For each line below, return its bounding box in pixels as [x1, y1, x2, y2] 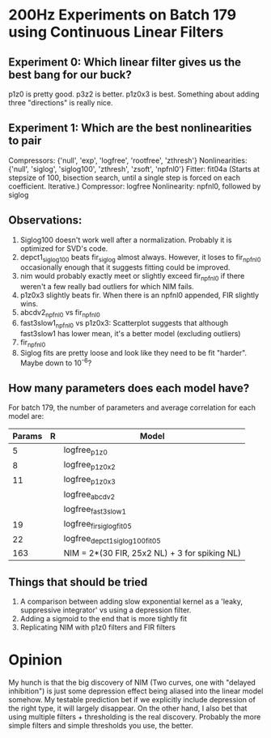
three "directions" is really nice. [8, 98, 113, 107]
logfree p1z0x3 [63, 474, 116, 487]
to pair [8, 134, 42, 147]
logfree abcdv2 [63, 488, 116, 501]
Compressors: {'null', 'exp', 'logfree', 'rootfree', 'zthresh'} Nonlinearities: [8, 156, 248, 165]
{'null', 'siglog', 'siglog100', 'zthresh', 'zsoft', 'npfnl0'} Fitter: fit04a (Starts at [8, 164, 260, 173]
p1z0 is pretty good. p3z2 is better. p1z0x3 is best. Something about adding [8, 89, 260, 99]
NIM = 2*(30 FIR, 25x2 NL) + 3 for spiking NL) [63, 548, 241, 559]
